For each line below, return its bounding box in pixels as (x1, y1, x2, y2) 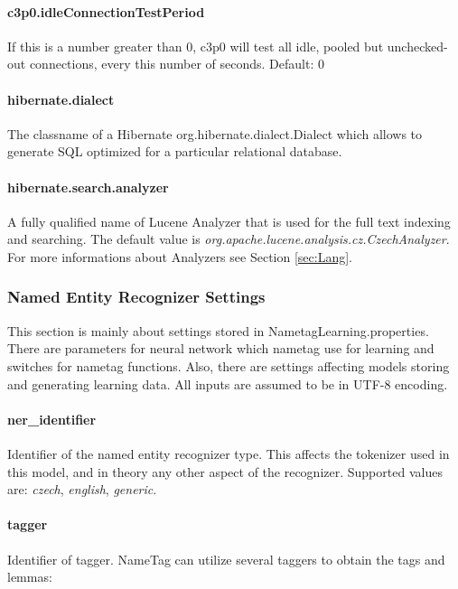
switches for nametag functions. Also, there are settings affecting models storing (7, 356, 450, 375)
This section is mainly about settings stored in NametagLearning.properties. (7, 321, 429, 340)
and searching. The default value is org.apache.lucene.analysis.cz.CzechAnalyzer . (7, 229, 450, 248)
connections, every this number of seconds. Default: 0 (29, 54, 324, 73)
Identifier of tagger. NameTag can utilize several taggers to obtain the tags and (7, 549, 445, 568)
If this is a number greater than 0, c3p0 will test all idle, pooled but (7, 36, 384, 55)
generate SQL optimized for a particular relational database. (7, 142, 342, 161)
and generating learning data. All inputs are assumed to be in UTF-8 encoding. (7, 374, 448, 393)
